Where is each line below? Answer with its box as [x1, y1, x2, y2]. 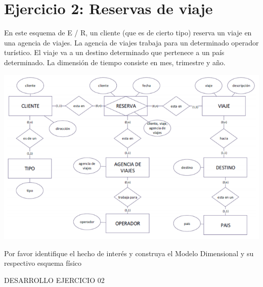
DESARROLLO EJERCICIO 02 [4, 274, 105, 285]
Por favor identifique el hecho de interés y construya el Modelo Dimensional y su [4, 248, 254, 258]
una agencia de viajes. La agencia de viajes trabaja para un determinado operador [4, 37, 259, 47]
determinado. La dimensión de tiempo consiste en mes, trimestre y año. [4, 57, 226, 67]
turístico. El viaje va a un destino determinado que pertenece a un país [4, 47, 225, 58]
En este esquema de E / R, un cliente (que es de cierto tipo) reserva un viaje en [4, 27, 252, 38]
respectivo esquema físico [4, 258, 82, 268]
